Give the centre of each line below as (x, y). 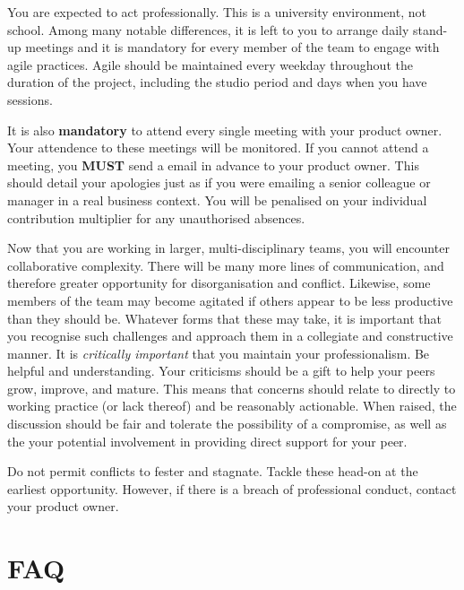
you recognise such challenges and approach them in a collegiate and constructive (230, 336)
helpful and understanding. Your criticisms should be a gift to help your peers (221, 371)
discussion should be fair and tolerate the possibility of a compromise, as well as (227, 424)
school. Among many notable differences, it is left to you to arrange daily (208, 29)
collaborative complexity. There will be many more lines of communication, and (226, 265)
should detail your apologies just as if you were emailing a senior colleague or (219, 182)
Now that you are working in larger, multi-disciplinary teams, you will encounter (228, 248)
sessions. (30, 99)
